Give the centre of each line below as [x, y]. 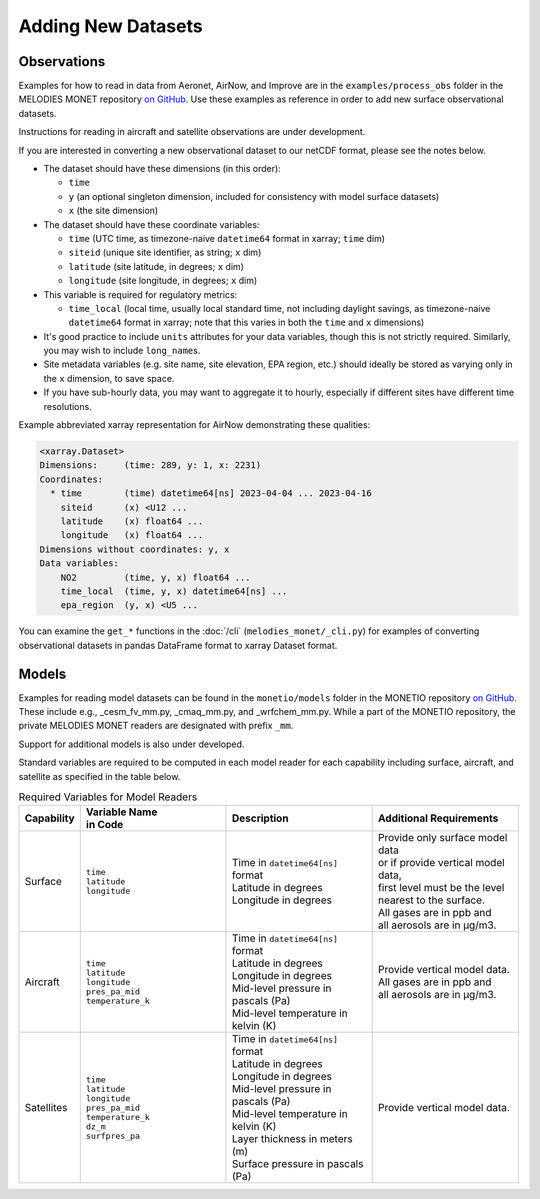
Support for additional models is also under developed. [131, 744]
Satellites [46, 1108]
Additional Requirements [438, 818]
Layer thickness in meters [292, 1139]
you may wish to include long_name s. [122, 351]
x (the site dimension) [113, 211]
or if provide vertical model [441, 863]
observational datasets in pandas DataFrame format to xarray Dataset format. [178, 645]
